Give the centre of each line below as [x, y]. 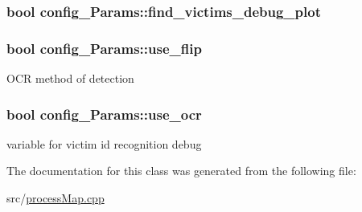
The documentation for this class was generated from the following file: [181, 171]
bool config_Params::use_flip [104, 48]
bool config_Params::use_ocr [104, 114]
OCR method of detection [70, 78]
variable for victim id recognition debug [104, 143]
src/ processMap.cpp [56, 198]
